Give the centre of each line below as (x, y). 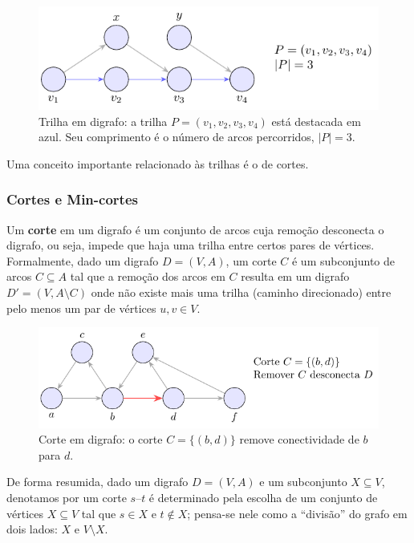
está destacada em (316, 121)
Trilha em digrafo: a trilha (103, 121)
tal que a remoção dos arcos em (148, 276)
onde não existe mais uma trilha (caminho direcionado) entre (241, 292)
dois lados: (32, 529)
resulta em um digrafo (295, 276)
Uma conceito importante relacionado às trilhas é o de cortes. (158, 163)
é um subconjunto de (343, 260)
